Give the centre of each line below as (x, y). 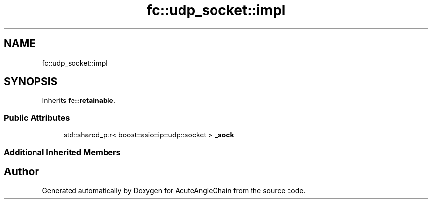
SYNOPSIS (31, 82)
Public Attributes (37, 118)
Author (21, 171)
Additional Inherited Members (62, 152)
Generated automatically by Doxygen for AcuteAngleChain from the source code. (174, 191)
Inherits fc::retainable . (79, 101)
